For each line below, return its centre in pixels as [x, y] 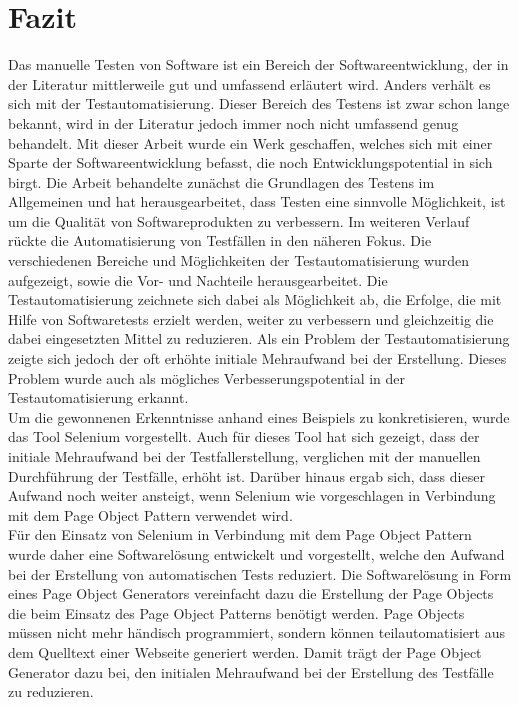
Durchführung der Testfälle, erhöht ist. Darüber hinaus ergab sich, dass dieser [246, 475]
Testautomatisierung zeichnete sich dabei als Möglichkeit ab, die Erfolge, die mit [255, 299]
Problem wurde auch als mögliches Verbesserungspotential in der [207, 377]
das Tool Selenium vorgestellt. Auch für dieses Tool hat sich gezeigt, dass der [244, 436]
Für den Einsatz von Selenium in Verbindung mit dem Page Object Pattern [240, 534]
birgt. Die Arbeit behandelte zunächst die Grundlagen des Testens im [221, 181]
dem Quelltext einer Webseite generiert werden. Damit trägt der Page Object [245, 651]
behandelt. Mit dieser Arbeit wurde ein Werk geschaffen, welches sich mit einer [250, 142]
